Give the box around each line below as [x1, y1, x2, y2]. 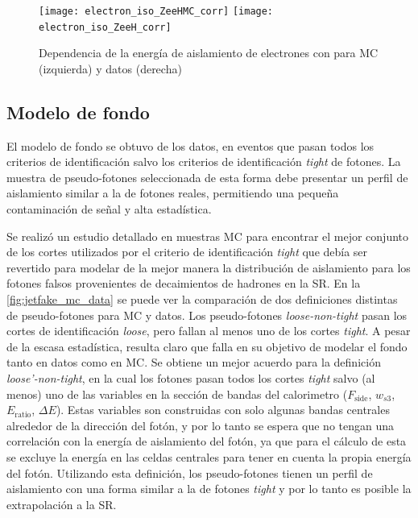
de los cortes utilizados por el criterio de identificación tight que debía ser [6, 243, 368, 260]
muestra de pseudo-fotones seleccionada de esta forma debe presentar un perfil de [6, 168, 408, 185]
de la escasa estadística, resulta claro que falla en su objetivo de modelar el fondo [6, 338, 408, 354]
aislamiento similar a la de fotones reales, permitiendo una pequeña [6, 184, 339, 201]
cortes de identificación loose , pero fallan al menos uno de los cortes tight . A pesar [6, 322, 411, 339]
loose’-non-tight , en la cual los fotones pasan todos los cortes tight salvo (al [6, 370, 375, 387]
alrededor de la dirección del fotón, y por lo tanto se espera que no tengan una [6, 416, 395, 433]
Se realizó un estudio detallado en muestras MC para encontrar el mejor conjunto [6, 227, 409, 244]
